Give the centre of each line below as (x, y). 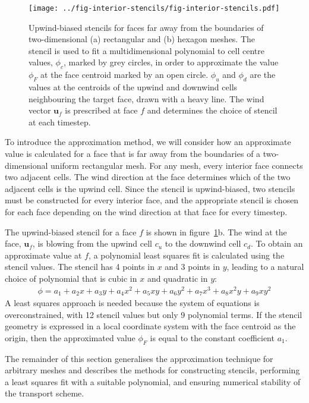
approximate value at (43, 255)
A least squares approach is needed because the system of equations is (132, 303)
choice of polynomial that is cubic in (71, 278)
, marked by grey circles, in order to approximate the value (171, 62)
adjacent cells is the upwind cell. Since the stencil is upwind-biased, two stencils (150, 188)
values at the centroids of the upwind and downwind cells (133, 87)
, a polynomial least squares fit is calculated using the (187, 255)
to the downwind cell (203, 243)
